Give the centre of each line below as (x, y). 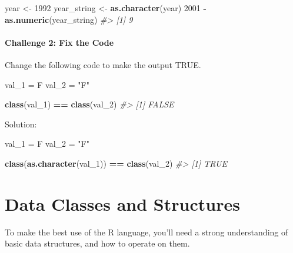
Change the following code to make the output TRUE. (103, 64)
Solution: (21, 124)
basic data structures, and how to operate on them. (97, 243)
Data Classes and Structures (122, 203)
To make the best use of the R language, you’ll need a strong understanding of (146, 232)
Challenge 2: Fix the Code (59, 42)
